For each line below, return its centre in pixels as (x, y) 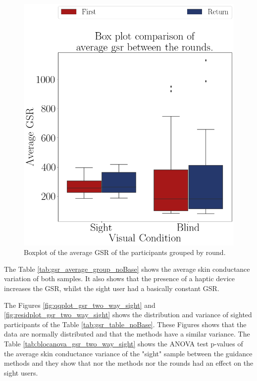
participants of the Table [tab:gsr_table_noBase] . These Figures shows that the (125, 324)
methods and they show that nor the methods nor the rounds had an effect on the (129, 363)
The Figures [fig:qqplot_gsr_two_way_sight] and (80, 305)
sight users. (21, 372)
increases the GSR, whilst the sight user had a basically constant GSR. (112, 288)
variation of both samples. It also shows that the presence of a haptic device (120, 278)
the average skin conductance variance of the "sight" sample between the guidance (128, 353)
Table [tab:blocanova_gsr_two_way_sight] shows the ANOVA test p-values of (124, 343)
